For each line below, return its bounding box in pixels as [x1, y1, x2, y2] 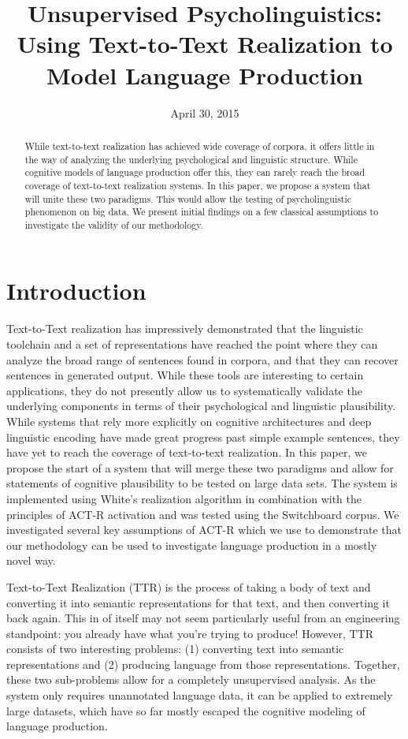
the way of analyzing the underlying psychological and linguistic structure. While [24, 152, 358, 166]
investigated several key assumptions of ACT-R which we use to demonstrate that [6, 521, 402, 538]
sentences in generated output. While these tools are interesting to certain [6, 367, 364, 383]
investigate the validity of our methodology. [24, 218, 203, 231]
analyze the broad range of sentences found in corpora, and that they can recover [6, 351, 399, 368]
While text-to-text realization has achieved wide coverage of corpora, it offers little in [24, 139, 375, 152]
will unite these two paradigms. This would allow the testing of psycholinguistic [24, 192, 352, 205]
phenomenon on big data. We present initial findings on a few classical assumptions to [24, 205, 379, 218]
